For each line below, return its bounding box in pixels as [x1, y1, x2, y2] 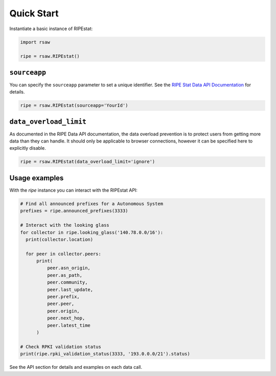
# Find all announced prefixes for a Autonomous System [20, 201, 164, 206]
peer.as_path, [47, 272, 83, 278]
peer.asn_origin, [47, 265, 90, 271]
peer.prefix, [47, 294, 80, 300]
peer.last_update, [47, 287, 94, 292]
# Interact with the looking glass [20, 222, 109, 228]
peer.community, [47, 279, 88, 286]
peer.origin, [47, 308, 80, 314]
